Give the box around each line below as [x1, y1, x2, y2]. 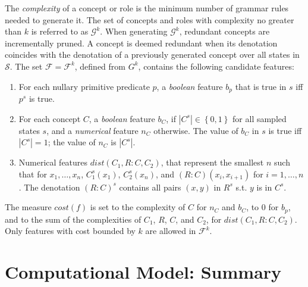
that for [18, 167, 47, 180]
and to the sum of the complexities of [5, 213, 142, 225]
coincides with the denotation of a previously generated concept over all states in [5, 48, 300, 61]
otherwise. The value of [153, 124, 238, 136]
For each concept [18, 112, 81, 124]
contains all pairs [119, 180, 181, 193]
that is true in [235, 80, 287, 92]
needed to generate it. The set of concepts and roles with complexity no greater [5, 13, 294, 26]
